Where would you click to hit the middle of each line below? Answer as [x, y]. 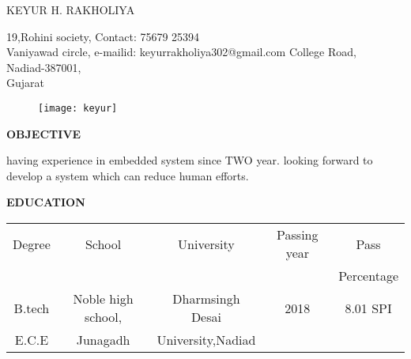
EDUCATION [46, 202]
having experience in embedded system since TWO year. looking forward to [190, 160]
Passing [298, 234]
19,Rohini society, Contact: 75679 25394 [103, 36]
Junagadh [103, 340]
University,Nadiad [206, 340]
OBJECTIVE [44, 133]
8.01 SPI [368, 308]
